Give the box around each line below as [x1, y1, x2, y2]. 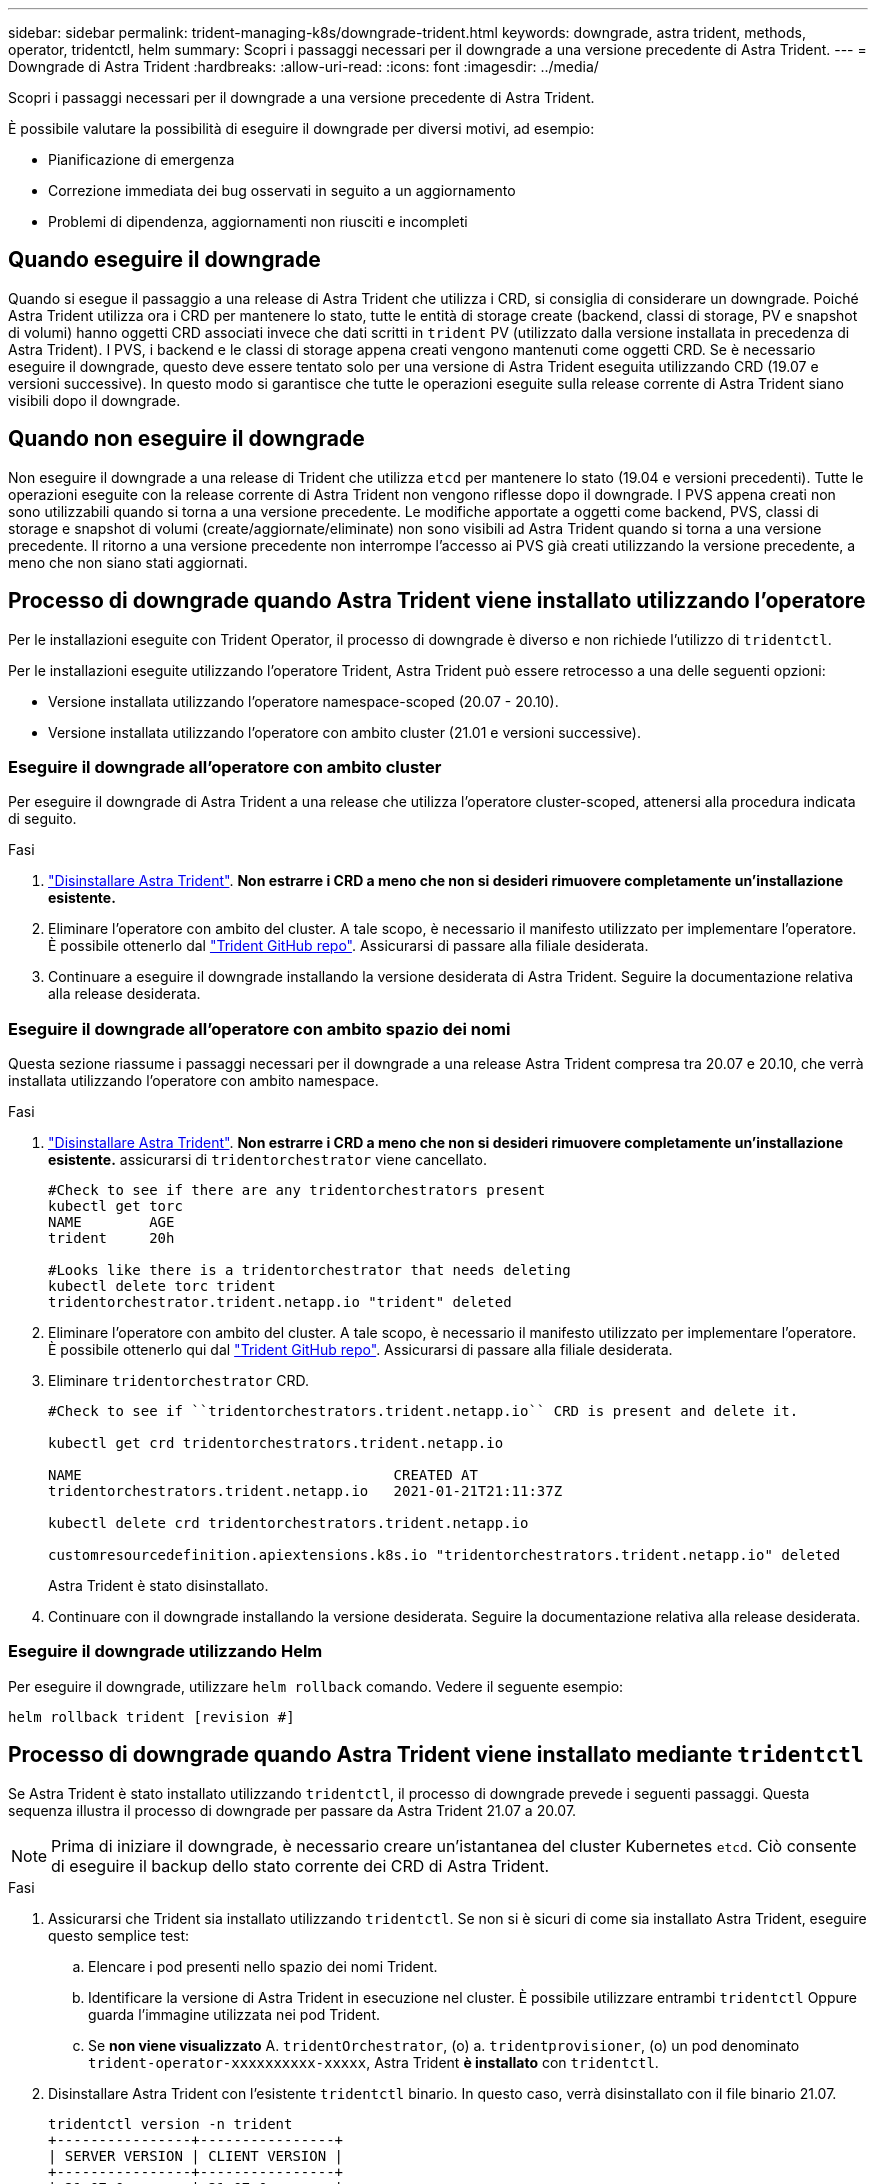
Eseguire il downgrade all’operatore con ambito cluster [8, 756, 442, 777]
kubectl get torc [48, 1198, 183, 1215]
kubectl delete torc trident [48, 1278, 276, 1295]
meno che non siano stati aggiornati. [8, 553, 248, 571]
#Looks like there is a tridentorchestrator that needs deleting [48, 1262, 571, 1279]
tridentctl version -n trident [48, 2115, 293, 2132]
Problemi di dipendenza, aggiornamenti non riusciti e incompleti [48, 213, 468, 230]
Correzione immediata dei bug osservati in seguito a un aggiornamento [48, 182, 516, 199]
